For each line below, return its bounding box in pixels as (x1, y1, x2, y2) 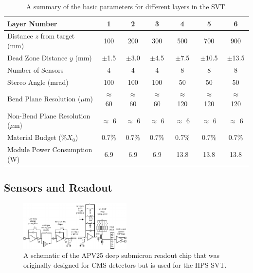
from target (40, 31, 75, 41)
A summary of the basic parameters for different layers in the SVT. (26, 1, 227, 11)
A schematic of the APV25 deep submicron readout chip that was (23, 250, 219, 260)
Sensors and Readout (4, 180, 112, 195)
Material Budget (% (7, 132, 67, 142)
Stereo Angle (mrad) (7, 77, 69, 87)
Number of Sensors (7, 64, 64, 75)
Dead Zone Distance (7, 52, 68, 62)
